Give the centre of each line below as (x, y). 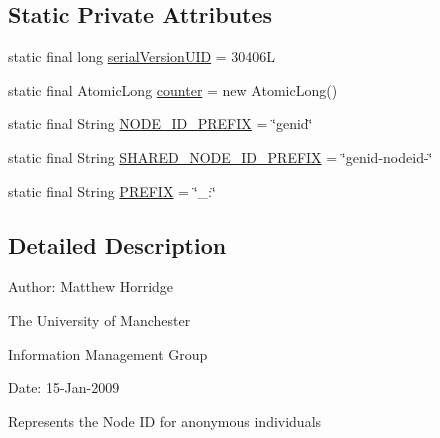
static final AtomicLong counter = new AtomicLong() (173, 89)
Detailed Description (117, 244)
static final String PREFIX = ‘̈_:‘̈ (112, 190)
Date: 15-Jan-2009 (64, 387)
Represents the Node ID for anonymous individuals (165, 420)
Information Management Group (108, 353)
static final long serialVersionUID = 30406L (142, 56)
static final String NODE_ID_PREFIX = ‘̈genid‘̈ (160, 123)
